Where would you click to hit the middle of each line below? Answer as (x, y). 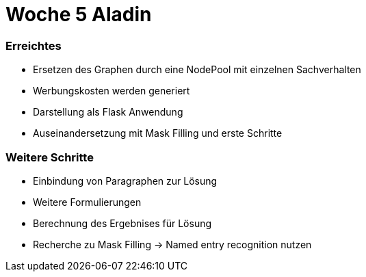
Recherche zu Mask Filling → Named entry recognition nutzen (172, 244)
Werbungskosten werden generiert (112, 91)
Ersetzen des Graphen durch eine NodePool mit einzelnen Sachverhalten (197, 70)
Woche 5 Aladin (79, 14)
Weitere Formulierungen (87, 202)
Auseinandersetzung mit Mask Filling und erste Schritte (158, 133)
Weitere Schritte (50, 157)
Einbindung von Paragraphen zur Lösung (125, 181)
